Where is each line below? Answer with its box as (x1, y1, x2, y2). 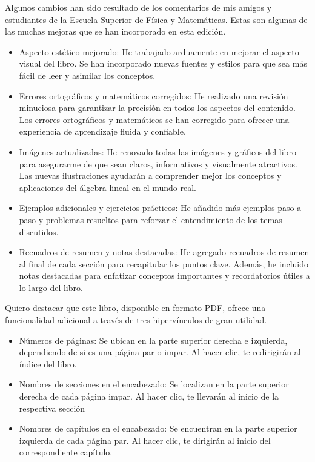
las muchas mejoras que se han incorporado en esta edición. (5, 25, 226, 38)
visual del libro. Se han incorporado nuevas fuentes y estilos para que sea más (19, 57, 307, 70)
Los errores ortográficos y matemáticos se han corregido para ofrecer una (19, 113, 290, 126)
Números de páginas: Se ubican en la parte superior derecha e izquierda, (19, 333, 288, 346)
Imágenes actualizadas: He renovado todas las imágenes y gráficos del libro (19, 145, 296, 158)
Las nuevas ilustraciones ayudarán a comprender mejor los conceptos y (19, 169, 282, 182)
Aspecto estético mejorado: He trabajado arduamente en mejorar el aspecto (19, 45, 299, 58)
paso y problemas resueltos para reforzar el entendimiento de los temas (19, 213, 282, 226)
